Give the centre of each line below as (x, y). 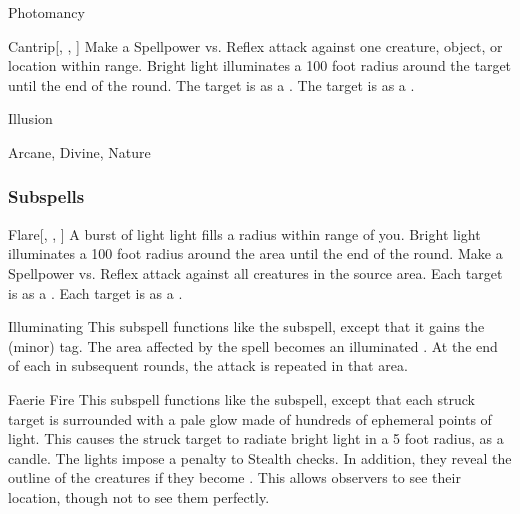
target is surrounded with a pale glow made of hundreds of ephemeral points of (250, 418)
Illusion (30, 118)
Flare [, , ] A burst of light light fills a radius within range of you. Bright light (244, 233)
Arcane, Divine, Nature (79, 151)
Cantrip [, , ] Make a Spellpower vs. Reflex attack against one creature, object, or (255, 45)
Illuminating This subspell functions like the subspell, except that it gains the (246, 326)
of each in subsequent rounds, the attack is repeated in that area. (208, 365)
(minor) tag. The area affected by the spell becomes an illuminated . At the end (253, 345)
